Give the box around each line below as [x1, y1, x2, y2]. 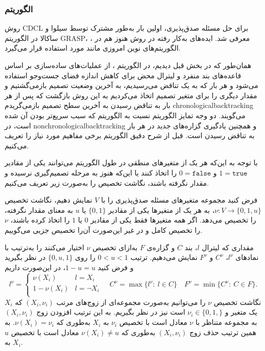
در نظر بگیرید [5, 252, 46, 262]
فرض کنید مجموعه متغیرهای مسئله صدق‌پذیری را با [101, 194, 258, 205]
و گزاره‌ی [147, 242, 175, 252]
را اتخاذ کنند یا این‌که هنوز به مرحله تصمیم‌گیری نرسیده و [5, 167, 177, 178]
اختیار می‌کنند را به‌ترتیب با [5, 242, 85, 252]
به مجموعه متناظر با [195, 317, 257, 327]
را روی [75, 252, 95, 262]
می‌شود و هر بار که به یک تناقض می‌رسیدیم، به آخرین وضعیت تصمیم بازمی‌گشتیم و [5, 80, 258, 91]
